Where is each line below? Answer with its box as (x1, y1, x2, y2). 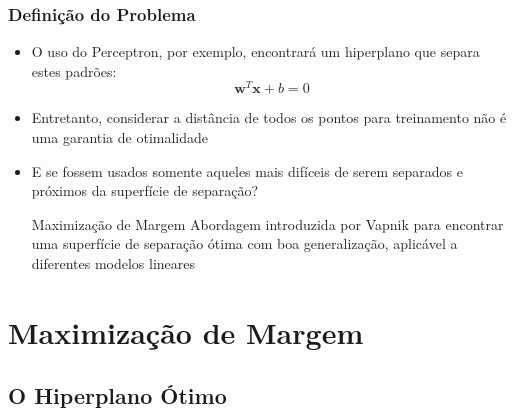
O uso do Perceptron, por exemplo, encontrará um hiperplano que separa (31, 41, 480, 62)
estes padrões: (31, 60, 117, 81)
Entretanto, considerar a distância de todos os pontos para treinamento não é (31, 107, 507, 128)
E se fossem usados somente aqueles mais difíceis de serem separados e (31, 160, 463, 181)
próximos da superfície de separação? (31, 180, 259, 201)
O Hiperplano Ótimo (8, 380, 227, 411)
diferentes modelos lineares (31, 253, 196, 274)
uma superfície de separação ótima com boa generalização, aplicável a (31, 233, 458, 254)
